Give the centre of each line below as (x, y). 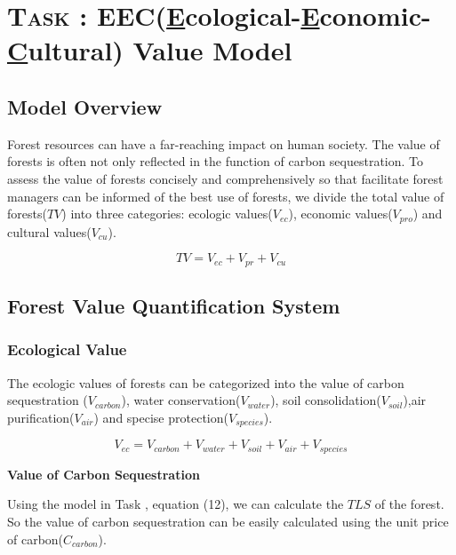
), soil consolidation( (326, 400)
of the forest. (409, 504)
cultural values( (49, 231)
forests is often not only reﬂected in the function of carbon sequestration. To (216, 161)
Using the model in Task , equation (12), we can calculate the (176, 504)
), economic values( (340, 214)
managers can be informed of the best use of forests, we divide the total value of (226, 196)
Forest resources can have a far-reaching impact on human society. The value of (224, 143)
